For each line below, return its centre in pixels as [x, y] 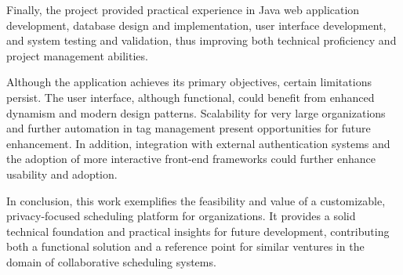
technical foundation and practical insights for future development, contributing [198, 231]
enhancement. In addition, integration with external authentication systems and [198, 143]
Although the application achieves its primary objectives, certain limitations [189, 82]
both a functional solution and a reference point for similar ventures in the [185, 246]
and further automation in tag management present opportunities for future [189, 128]
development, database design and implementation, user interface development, [196, 25]
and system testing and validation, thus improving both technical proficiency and [201, 40]
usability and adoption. [62, 174]
